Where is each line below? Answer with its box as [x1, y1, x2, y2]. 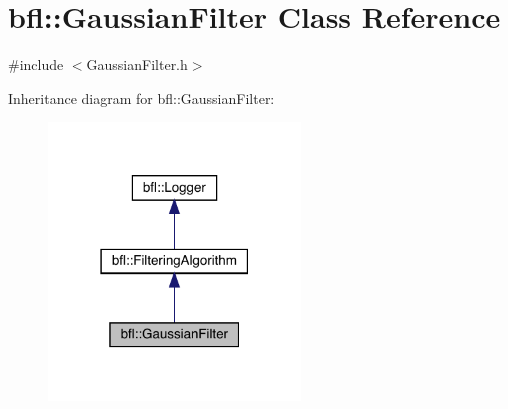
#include [8, 54, 64, 75]
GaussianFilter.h [86, 54, 188, 75]
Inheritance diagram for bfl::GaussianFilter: [8, 87, 275, 108]
